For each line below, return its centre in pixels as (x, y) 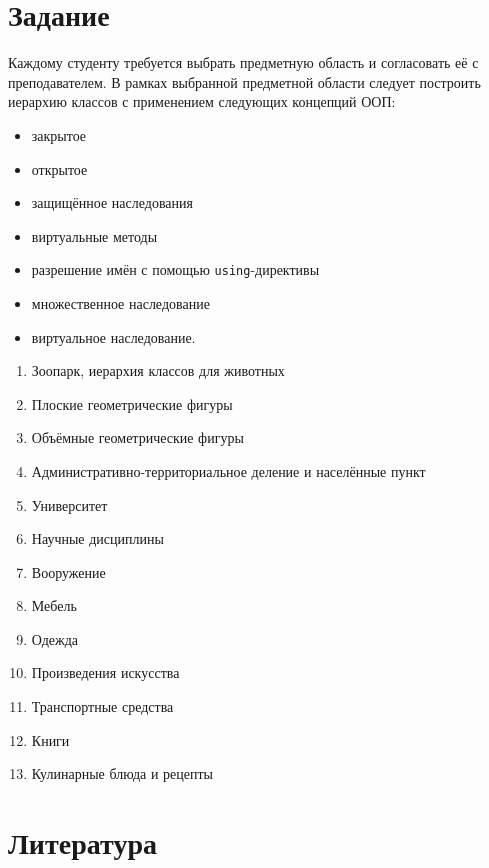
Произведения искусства (105, 672)
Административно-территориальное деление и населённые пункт (228, 470)
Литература (82, 842)
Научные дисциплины (97, 538)
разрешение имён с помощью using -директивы (175, 269)
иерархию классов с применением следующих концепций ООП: (202, 101)
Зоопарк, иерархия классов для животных (158, 370)
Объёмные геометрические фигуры (137, 437)
